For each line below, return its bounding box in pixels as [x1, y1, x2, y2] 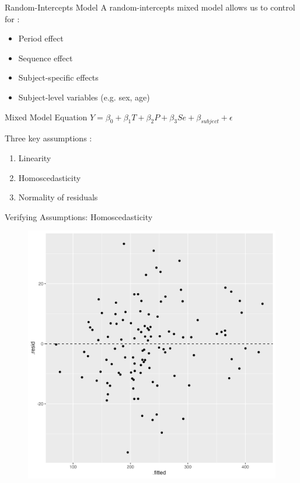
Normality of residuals [18, 191, 98, 203]
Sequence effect [18, 51, 73, 64]
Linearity [18, 151, 51, 164]
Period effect [18, 32, 64, 44]
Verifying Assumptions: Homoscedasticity [5, 210, 153, 223]
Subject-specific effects [18, 71, 99, 84]
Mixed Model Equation [5, 110, 88, 123]
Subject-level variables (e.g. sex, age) [18, 91, 150, 103]
